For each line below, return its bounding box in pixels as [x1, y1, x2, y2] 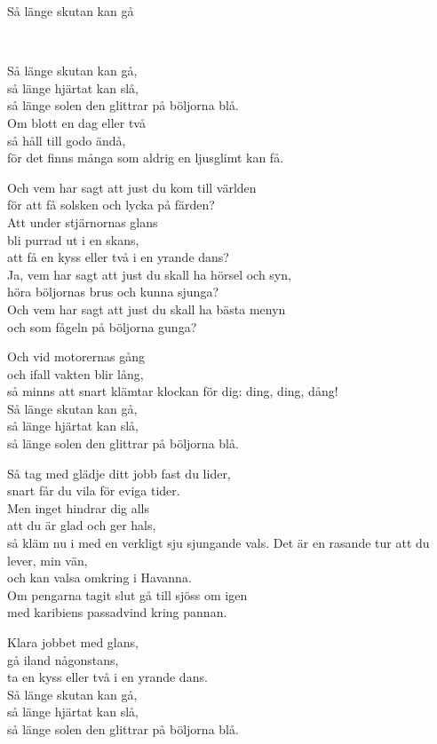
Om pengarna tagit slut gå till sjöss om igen [7, 585, 248, 604]
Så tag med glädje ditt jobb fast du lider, [7, 463, 231, 482]
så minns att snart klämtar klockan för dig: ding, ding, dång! [7, 382, 338, 400]
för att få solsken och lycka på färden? [7, 195, 215, 214]
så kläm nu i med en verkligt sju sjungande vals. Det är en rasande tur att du [7, 534, 430, 552]
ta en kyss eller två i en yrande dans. [7, 668, 208, 686]
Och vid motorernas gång [7, 347, 145, 366]
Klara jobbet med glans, [7, 633, 139, 651]
